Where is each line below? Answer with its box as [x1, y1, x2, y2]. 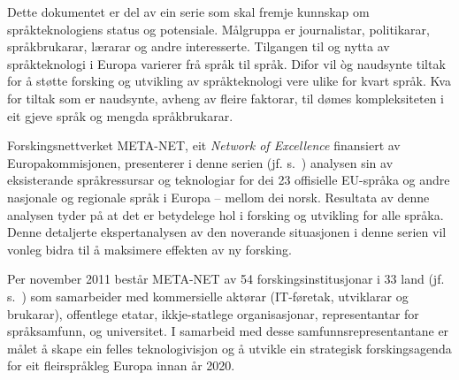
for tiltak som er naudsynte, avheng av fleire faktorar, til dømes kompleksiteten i [7, 88, 445, 107]
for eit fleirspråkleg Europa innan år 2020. [7, 356, 235, 375]
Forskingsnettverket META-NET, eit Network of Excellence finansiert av [7, 136, 401, 155]
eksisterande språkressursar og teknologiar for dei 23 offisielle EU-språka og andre [7, 171, 450, 189]
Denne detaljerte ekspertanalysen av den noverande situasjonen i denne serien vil [7, 223, 447, 241]
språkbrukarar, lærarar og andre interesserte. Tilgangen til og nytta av [7, 37, 390, 56]
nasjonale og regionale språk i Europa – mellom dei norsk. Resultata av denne [7, 187, 430, 206]
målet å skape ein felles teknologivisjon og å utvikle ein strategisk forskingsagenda [7, 338, 452, 357]
